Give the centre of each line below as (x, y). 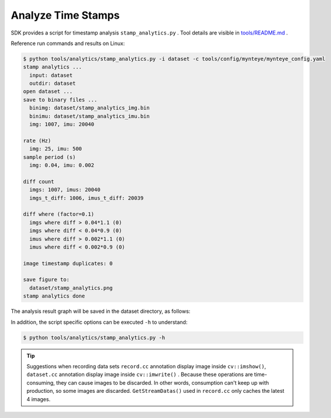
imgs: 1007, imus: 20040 (65, 190)
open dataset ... (48, 91)
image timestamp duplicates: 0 (68, 263)
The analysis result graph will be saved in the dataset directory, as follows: (101, 311)
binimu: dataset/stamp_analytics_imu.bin (90, 116)
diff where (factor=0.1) (59, 214)
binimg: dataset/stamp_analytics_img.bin (90, 108)
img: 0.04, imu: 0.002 (62, 165)
